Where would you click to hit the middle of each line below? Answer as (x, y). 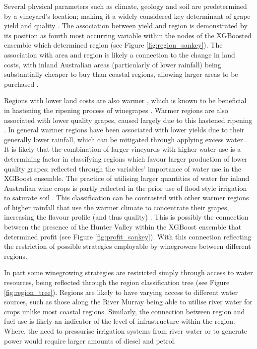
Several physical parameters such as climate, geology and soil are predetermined (126, 6)
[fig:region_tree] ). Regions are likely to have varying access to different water (121, 292)
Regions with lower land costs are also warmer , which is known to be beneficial (125, 100)
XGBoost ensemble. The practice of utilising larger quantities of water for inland (127, 178)
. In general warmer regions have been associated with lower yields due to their (124, 130)
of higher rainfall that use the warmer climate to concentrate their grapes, (117, 207)
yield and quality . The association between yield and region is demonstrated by (126, 26)
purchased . (21, 84)
